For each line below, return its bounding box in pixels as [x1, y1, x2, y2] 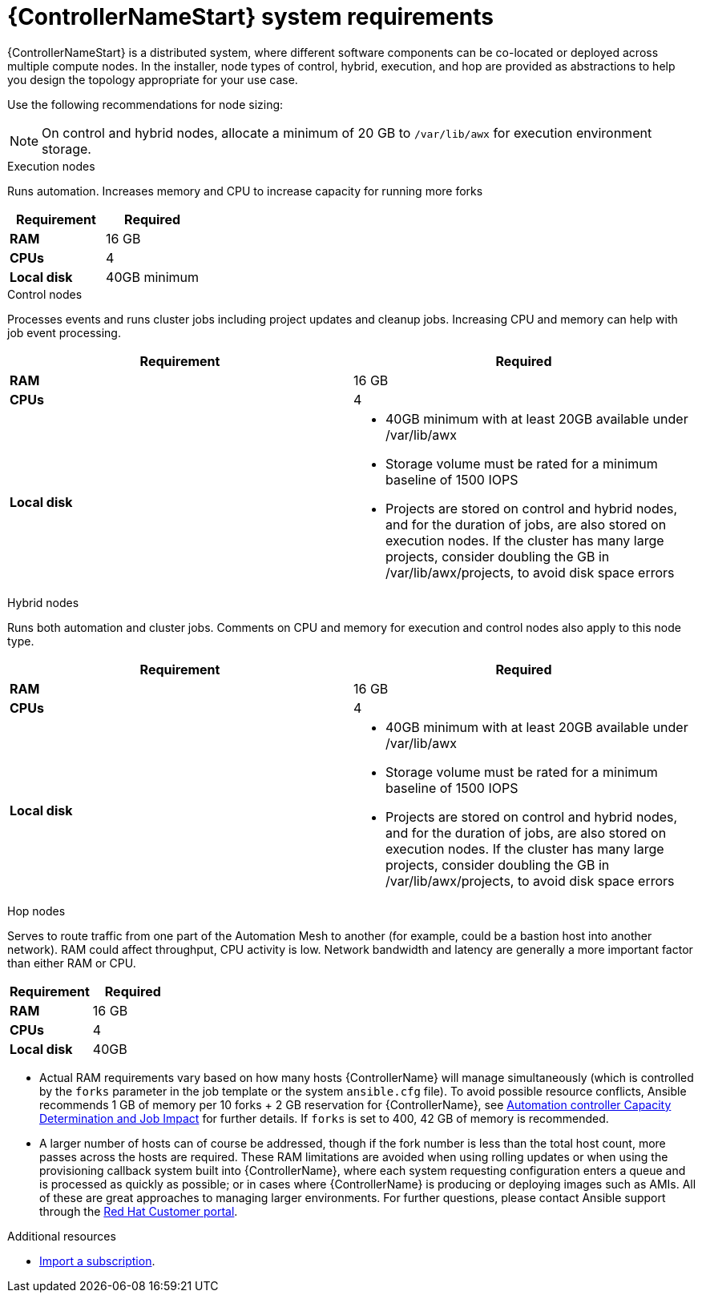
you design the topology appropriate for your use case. [7, 72, 298, 86]
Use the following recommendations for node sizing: [7, 97, 284, 111]
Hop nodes [7, 903, 66, 918]
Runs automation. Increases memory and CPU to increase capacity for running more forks [7, 183, 483, 198]
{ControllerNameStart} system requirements [7, 3, 494, 30]
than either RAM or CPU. [7, 955, 136, 970]
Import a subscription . [39, 1253, 155, 1268]
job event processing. [7, 325, 121, 340]
